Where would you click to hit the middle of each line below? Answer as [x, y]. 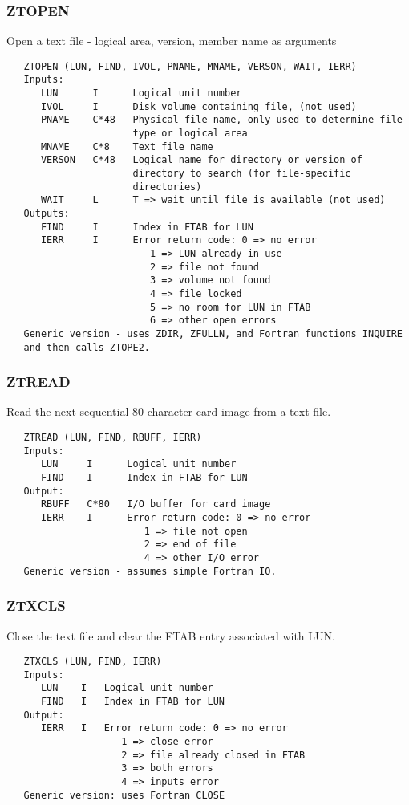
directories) [167, 187]
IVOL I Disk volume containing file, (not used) [198, 106]
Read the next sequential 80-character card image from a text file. [169, 411]
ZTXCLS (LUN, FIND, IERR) [93, 662]
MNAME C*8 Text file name [127, 146]
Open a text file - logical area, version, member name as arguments [172, 41]
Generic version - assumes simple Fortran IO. [150, 571]
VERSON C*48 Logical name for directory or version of [201, 160]
